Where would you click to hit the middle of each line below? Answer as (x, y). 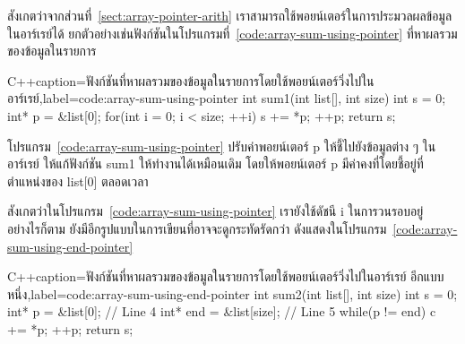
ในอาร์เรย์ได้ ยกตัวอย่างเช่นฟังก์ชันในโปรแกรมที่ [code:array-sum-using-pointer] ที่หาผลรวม (232, 33)
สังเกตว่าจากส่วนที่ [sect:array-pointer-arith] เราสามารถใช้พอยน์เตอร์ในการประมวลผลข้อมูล (230, 15)
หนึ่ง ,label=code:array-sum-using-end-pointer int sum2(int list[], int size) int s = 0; (232, 293)
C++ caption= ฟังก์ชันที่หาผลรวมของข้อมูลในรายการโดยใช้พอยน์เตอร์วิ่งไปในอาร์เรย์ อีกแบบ (226, 276)
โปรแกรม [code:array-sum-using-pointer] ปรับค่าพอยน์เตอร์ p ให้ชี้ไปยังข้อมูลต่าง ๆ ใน (222, 146)
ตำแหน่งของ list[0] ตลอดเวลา (78, 181)
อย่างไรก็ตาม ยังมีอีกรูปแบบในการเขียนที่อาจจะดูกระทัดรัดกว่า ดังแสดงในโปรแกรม (197, 228)
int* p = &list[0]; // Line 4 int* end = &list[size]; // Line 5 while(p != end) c (222, 311)
